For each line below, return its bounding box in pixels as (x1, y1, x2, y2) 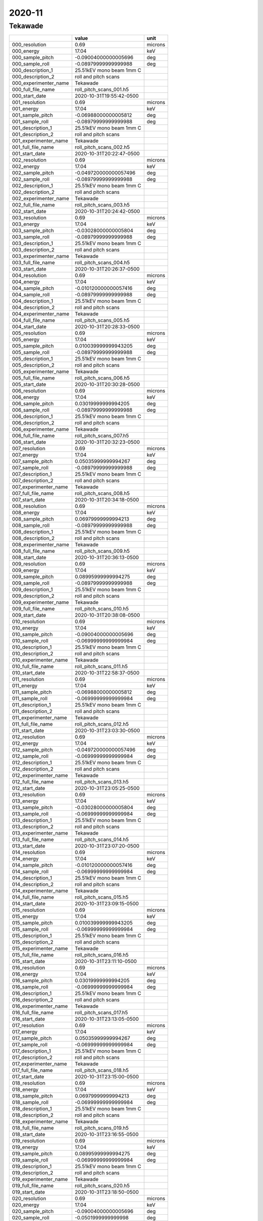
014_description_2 (12, 881, 54, 888)
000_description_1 (12, 67, 53, 74)
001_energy (12, 105, 39, 112)
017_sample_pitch (12, 1035, 52, 1042)
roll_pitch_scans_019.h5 (75, 1125, 129, 1132)
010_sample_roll (12, 637, 49, 644)
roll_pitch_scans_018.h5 (75, 1067, 129, 1074)
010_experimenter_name (12, 657, 68, 664)
